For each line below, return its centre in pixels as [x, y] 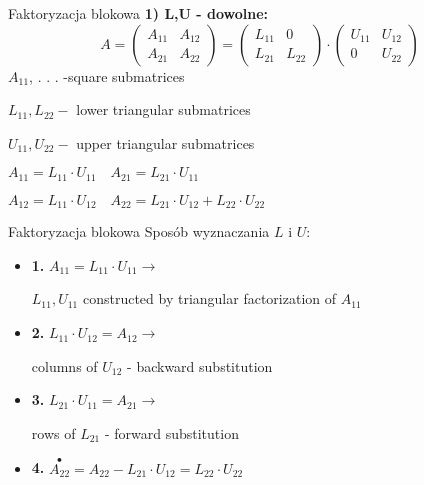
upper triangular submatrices [165, 142]
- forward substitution [171, 432]
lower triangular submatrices [163, 109]
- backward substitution [200, 365]
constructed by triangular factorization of [209, 298]
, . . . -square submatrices [107, 75]
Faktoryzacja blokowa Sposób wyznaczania [139, 231]
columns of [64, 365]
